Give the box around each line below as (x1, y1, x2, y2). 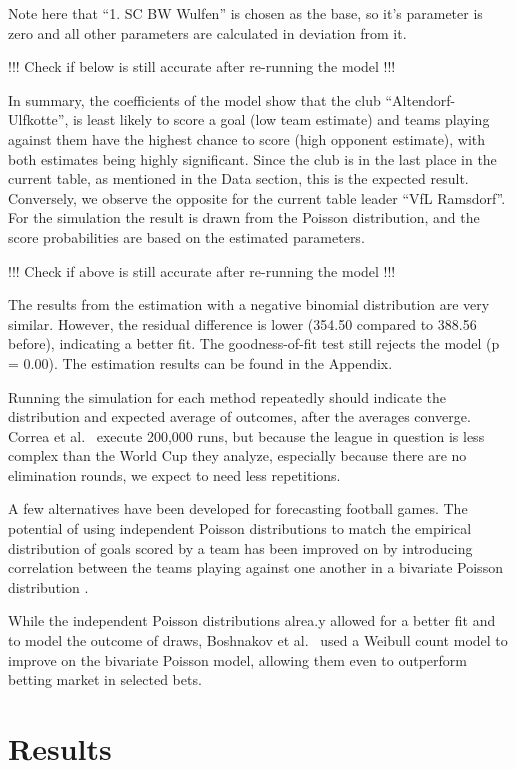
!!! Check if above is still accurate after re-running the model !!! (8, 260, 396, 281)
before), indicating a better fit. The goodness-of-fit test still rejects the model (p (8, 333, 500, 354)
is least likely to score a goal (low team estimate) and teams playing (72, 109, 490, 130)
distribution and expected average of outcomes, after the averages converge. (8, 406, 471, 427)
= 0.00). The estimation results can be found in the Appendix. (8, 352, 393, 373)
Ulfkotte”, (8, 109, 69, 130)
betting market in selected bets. (8, 669, 202, 690)
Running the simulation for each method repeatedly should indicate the (8, 386, 446, 407)
